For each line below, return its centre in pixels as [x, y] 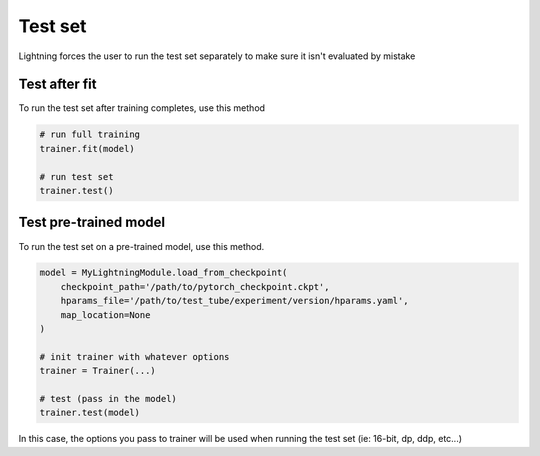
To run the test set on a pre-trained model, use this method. [141, 246]
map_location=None [105, 314]
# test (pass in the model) [108, 398]
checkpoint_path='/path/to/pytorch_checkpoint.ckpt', [195, 286]
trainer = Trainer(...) [98, 371]
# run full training [89, 134]
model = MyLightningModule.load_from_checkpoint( [163, 273]
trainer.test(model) [89, 413]
